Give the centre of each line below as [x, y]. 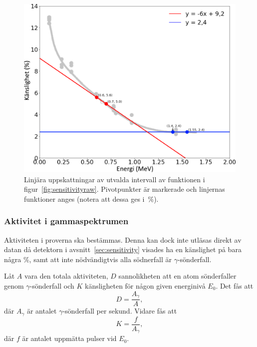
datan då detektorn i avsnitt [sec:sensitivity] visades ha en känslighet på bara [123, 249]
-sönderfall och [52, 286]
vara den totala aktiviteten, [66, 276]
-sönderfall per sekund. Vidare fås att [120, 311]
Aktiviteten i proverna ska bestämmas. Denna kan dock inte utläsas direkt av [123, 239]
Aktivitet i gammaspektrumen [66, 221]
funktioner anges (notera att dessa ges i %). [91, 198]
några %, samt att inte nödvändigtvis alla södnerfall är [88, 259]
